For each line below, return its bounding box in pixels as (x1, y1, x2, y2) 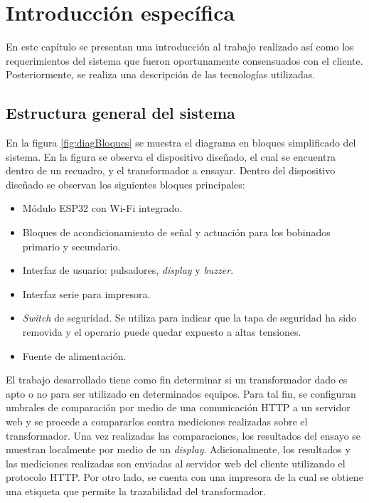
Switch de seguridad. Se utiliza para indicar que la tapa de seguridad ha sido (22, 310, 356, 325)
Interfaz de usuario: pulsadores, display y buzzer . (22, 263, 234, 277)
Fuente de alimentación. (22, 348, 127, 363)
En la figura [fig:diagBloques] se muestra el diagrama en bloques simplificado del (6, 135, 356, 150)
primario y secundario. (22, 238, 121, 253)
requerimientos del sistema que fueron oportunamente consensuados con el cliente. (6, 53, 363, 68)
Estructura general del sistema (6, 102, 235, 124)
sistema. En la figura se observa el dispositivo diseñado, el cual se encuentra (6, 149, 336, 164)
